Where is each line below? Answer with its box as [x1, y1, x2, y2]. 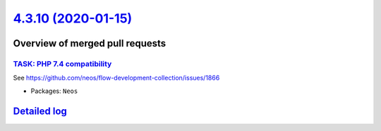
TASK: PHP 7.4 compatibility [13, 58, 112, 68]
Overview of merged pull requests [13, 37, 167, 49]
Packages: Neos [30, 87, 78, 95]
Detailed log [13, 105, 67, 117]
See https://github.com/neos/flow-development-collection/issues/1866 [13, 74, 220, 82]
